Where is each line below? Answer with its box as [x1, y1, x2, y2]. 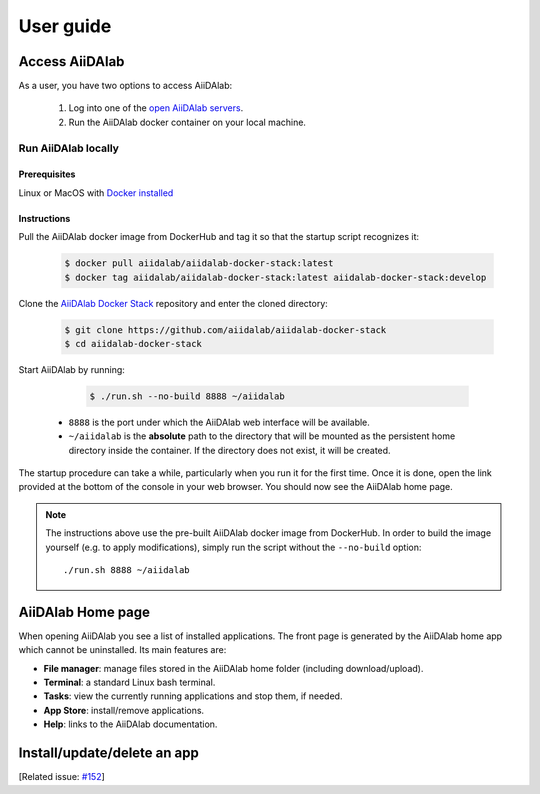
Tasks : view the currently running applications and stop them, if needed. [43, 690, 343, 702]
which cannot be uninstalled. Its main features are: [18, 644, 227, 656]
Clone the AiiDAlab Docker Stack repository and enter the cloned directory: [18, 297, 329, 309]
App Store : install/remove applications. [43, 704, 205, 716]
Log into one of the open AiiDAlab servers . [68, 102, 244, 114]
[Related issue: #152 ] [18, 771, 105, 783]
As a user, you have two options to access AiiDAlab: [18, 80, 233, 92]
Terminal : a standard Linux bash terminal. [43, 676, 216, 689]
